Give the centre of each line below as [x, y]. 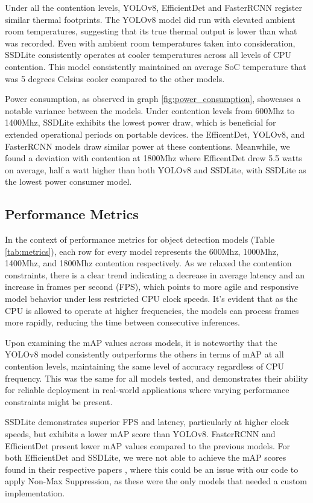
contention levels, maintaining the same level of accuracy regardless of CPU [144, 366]
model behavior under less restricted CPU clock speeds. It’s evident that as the [151, 299]
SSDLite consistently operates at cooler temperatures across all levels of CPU [148, 55]
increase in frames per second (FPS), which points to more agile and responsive [152, 287]
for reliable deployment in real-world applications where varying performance [147, 390]
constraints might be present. [59, 401]
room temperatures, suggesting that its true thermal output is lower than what [151, 31]
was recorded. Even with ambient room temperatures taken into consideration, [150, 43]
